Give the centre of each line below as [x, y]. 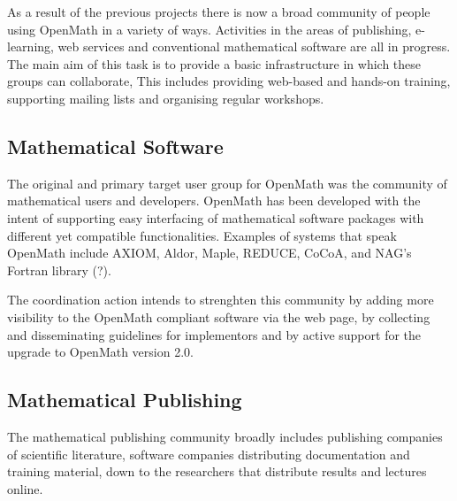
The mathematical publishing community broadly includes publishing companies [225, 436]
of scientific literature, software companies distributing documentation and [209, 454]
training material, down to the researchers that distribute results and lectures [217, 471]
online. [25, 488]
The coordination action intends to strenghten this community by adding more [221, 300]
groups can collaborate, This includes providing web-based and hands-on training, [229, 81]
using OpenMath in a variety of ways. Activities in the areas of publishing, [209, 29]
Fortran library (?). [59, 270]
